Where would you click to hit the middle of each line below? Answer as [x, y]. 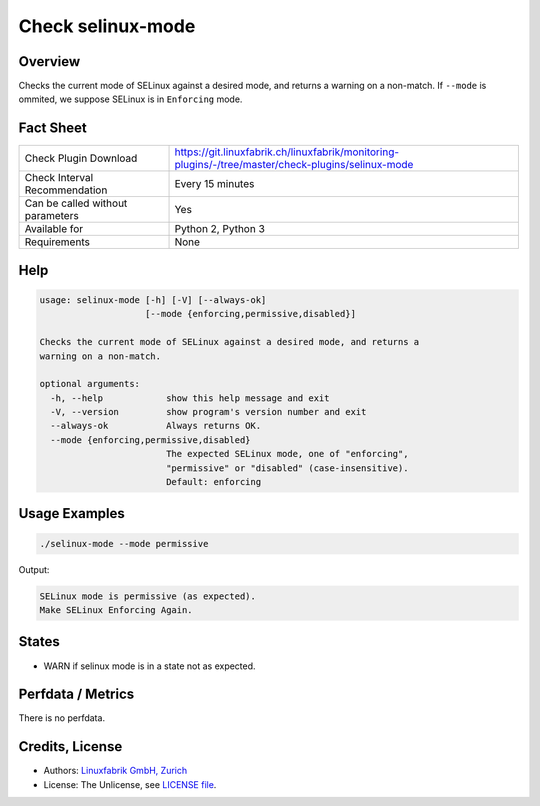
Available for [54, 229]
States [39, 641]
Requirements [57, 242]
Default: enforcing [213, 482]
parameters [51, 216]
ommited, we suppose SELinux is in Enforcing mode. [130, 99]
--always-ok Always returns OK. [156, 426]
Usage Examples [71, 513]
